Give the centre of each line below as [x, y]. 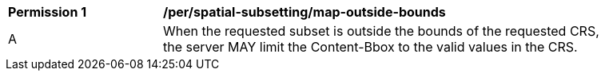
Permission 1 [48, 12]
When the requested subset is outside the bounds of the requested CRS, [381, 31]
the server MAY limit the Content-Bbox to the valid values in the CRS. [370, 47]
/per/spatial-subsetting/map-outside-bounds [304, 12]
